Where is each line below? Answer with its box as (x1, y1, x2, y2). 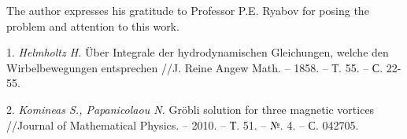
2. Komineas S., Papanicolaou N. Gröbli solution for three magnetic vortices (6, 101, 375, 117)
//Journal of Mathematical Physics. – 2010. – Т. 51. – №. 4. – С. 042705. (6, 116, 359, 133)
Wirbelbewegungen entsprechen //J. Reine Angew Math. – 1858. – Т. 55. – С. (6, 59, 383, 75)
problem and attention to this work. (6, 17, 179, 34)
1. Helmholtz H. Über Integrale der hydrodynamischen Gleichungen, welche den (6, 44, 389, 60)
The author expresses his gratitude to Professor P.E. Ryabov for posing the (6, 2, 369, 18)
